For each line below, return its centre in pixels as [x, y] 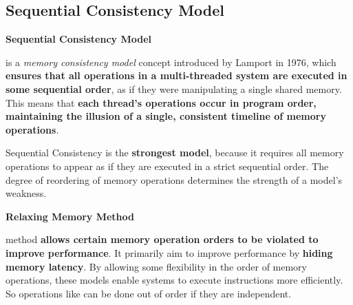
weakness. [26, 193]
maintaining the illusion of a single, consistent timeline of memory [166, 116]
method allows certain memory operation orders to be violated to [162, 239]
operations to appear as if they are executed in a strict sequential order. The [167, 166]
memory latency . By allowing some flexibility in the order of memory [156, 266]
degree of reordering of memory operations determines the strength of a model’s [174, 179]
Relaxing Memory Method [70, 216]
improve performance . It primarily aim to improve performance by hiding [169, 252]
